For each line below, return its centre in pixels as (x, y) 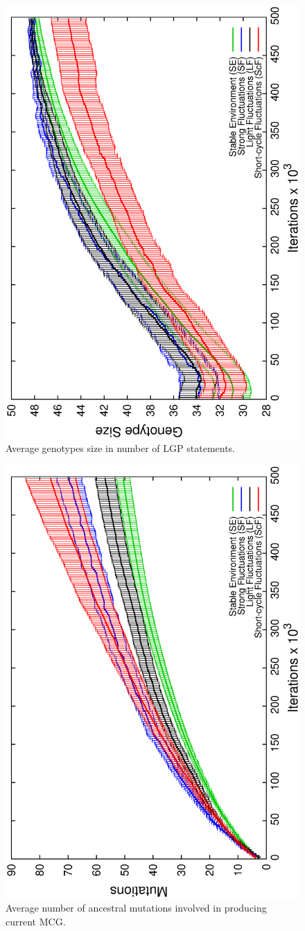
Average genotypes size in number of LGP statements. (121, 448)
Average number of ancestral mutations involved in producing (136, 908)
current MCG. (36, 921)
